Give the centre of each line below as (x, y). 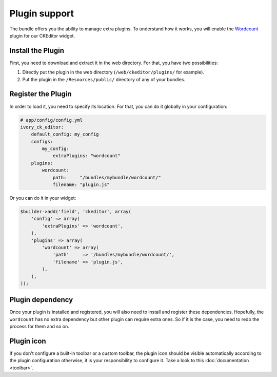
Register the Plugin (41, 94)
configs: (42, 142)
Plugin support (42, 13)
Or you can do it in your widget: (43, 198)
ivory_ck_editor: (42, 127)
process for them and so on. (39, 327)
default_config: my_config (65, 134)
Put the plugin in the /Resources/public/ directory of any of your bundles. (104, 79)
